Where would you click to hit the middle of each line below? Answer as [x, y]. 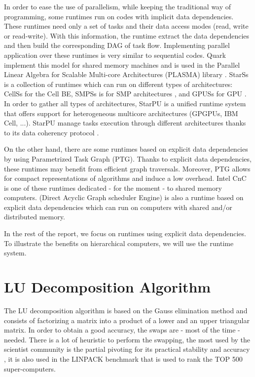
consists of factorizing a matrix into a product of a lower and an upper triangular [127, 320]
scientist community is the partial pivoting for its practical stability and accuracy [127, 349]
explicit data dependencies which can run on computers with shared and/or [118, 207]
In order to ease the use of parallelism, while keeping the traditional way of [118, 6]
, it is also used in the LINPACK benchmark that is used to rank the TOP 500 [123, 358]
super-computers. [30, 368]
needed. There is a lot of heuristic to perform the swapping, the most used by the [127, 339]
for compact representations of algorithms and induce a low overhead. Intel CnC [125, 178]
